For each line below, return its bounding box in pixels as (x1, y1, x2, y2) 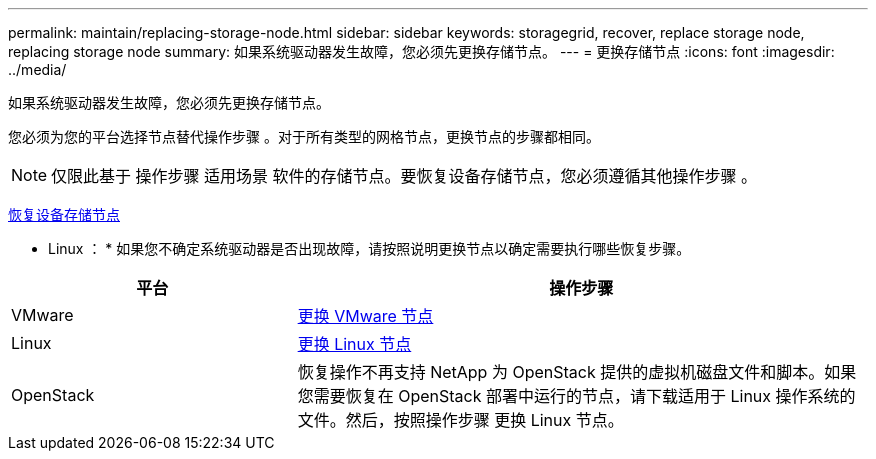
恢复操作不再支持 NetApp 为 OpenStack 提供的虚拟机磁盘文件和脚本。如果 (297, 362, 857, 382)
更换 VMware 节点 (297, 306, 434, 326)
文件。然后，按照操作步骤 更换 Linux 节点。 (297, 410, 624, 430)
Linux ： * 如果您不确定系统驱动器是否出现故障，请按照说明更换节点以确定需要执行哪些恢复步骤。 (48, 240, 691, 257)
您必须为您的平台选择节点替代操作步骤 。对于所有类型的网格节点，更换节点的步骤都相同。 (8, 128, 600, 145)
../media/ (8, 61, 67, 78)
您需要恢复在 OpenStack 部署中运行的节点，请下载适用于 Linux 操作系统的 (297, 386, 856, 406)
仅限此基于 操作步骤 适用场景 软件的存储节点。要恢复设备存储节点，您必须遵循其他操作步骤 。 (51, 166, 758, 186)
